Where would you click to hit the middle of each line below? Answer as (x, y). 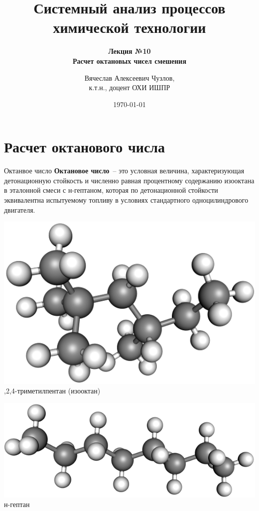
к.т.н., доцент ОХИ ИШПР (129, 87)
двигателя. (20, 209)
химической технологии (129, 27)
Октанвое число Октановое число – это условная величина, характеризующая (124, 171)
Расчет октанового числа (85, 147)
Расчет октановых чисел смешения (129, 61)
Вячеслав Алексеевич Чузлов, (129, 77)
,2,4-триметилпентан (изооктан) (52, 391)
